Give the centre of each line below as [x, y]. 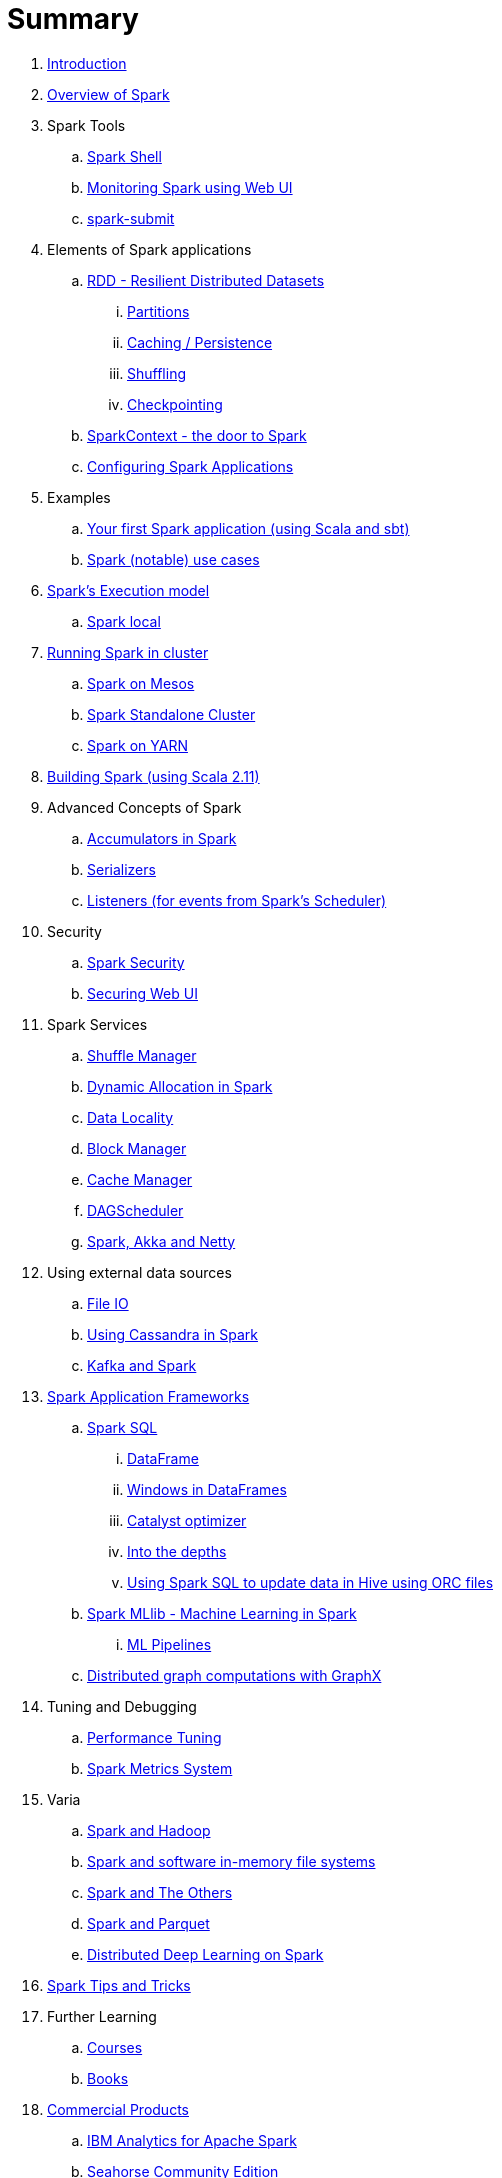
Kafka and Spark [142, 1365]
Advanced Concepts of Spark [144, 807]
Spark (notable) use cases [173, 559]
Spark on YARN [137, 745]
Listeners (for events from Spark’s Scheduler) [237, 900]
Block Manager [137, 1148]
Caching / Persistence [200, 342]
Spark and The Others [160, 1892]
